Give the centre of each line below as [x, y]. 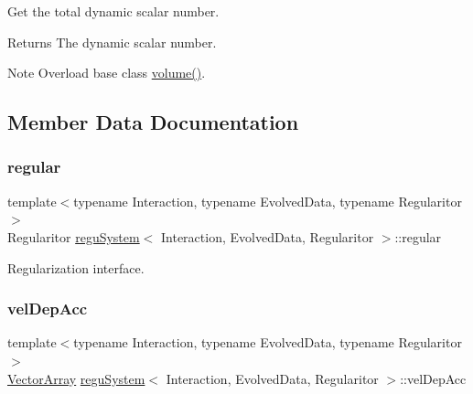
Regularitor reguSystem [74, 236]
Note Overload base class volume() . [107, 73]
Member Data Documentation [153, 122]
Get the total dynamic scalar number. [113, 11]
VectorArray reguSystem [76, 378]
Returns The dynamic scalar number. [112, 42]
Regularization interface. [76, 267]
